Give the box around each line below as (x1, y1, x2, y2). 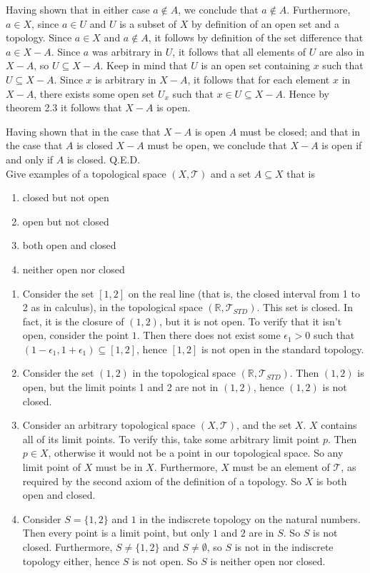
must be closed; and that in (239, 123, 361, 138)
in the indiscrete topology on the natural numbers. (139, 511, 361, 526)
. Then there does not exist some (136, 328, 281, 343)
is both (316, 473, 347, 488)
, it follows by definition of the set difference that (148, 30, 364, 45)
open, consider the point (22, 328, 129, 343)
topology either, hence (22, 553, 120, 568)
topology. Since (6, 30, 72, 45)
